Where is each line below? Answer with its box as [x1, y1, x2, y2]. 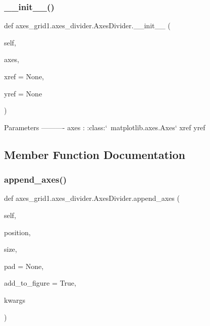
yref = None [4, 88, 42, 98]
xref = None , [4, 71, 44, 81]
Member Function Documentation [4, 146, 186, 162]
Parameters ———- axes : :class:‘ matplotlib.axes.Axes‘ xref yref [4, 122, 205, 132]
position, [4, 227, 31, 237]
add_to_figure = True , [4, 278, 76, 288]
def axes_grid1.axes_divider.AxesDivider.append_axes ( [4, 193, 180, 203]
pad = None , [4, 260, 44, 271]
